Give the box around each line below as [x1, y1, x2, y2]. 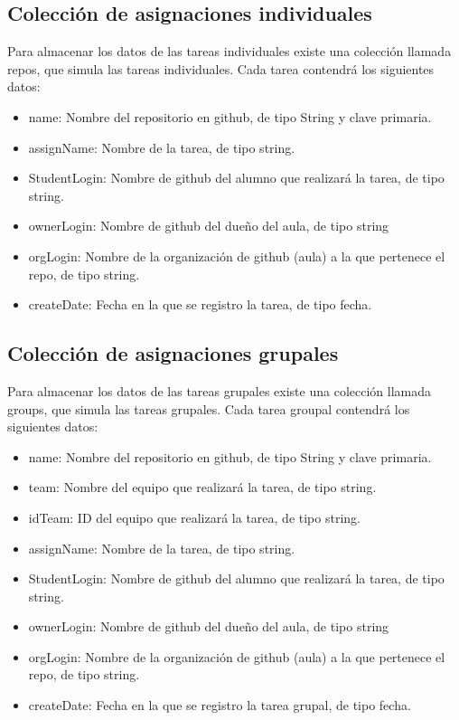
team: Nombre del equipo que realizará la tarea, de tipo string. [28, 478, 377, 497]
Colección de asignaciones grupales [7, 339, 339, 367]
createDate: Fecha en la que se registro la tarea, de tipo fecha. [28, 295, 372, 314]
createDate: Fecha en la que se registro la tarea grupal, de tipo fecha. [28, 696, 411, 715]
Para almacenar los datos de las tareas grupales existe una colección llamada [7, 381, 431, 400]
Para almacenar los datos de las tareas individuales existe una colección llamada [7, 42, 452, 61]
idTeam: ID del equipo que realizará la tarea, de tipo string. [28, 507, 361, 526]
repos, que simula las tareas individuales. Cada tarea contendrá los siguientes [7, 59, 435, 78]
